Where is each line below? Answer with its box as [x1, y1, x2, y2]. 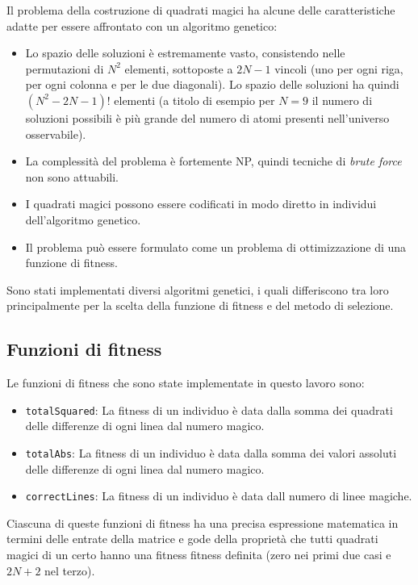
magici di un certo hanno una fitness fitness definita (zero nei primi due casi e [6, 546, 391, 563]
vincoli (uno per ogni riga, [274, 60, 403, 77]
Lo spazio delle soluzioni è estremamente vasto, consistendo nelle [25, 44, 345, 61]
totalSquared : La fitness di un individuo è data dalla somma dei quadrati [25, 401, 393, 418]
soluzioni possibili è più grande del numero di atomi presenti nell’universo [25, 109, 390, 126]
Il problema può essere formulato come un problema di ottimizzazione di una [25, 238, 407, 255]
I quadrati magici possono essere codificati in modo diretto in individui [25, 195, 377, 212]
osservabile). [25, 125, 86, 142]
